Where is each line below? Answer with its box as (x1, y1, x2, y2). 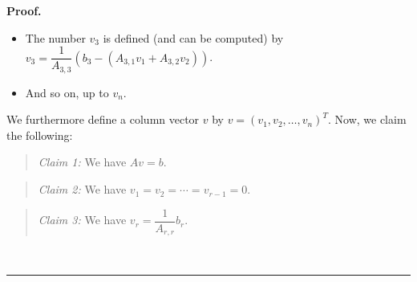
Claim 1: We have (38, 153, 127, 170)
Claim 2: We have (38, 181, 127, 198)
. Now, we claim (327, 111, 407, 128)
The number (25, 29, 86, 46)
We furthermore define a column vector (6, 111, 200, 128)
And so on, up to (25, 84, 109, 100)
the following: (6, 126, 73, 143)
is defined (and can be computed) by (103, 29, 284, 46)
